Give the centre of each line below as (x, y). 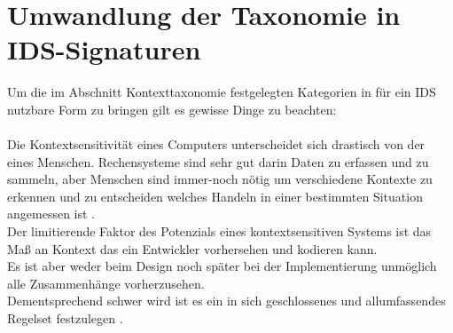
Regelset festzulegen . (65, 318)
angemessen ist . (51, 214)
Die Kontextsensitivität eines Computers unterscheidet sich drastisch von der (216, 144)
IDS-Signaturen (104, 49)
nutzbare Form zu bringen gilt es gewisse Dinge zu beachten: (172, 109)
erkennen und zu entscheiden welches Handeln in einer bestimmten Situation (215, 196)
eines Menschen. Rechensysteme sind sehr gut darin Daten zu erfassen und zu (218, 161)
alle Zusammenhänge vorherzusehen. (106, 283)
